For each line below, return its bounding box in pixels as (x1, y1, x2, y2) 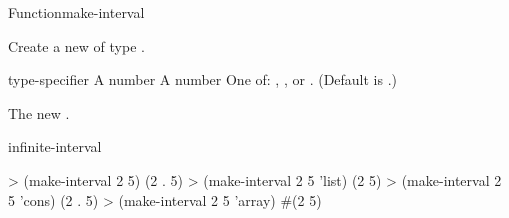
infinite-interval (8, 136, 102, 157)
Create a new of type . (8, 35, 145, 56)
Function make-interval (8, 2, 145, 22)
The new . (8, 102, 70, 123)
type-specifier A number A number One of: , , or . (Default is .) (8, 69, 398, 90)
